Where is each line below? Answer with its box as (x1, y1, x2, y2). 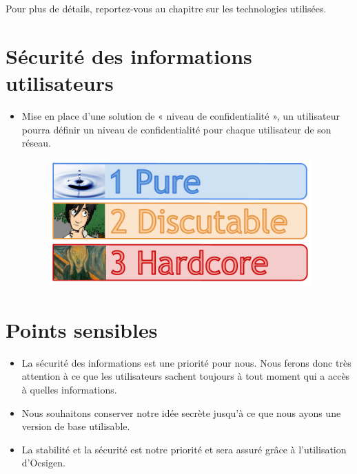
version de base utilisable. (21, 419, 130, 433)
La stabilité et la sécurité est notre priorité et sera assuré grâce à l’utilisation (21, 442, 347, 456)
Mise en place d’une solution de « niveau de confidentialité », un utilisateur (21, 108, 340, 122)
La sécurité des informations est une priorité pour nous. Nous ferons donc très (21, 355, 351, 369)
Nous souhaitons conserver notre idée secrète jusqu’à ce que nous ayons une (21, 405, 341, 420)
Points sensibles (6, 315, 158, 343)
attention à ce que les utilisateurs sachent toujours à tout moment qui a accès (21, 369, 350, 383)
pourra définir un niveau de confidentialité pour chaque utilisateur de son (21, 122, 331, 136)
